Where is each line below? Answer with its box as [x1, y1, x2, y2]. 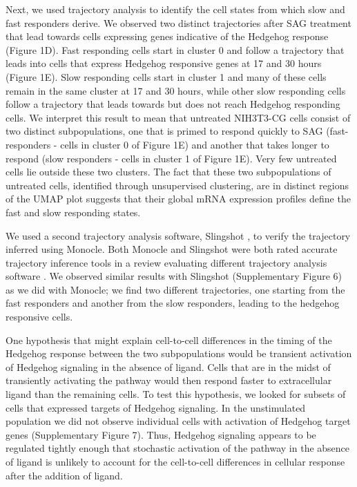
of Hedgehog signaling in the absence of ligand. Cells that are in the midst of [6, 359, 331, 374]
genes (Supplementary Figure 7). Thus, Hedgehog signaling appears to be [6, 427, 316, 441]
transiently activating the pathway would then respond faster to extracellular [6, 373, 332, 388]
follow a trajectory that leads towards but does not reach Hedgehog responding [6, 97, 340, 111]
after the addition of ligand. [6, 468, 123, 482]
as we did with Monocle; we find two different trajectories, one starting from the [6, 282, 345, 296]
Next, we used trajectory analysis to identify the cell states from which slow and [6, 2, 345, 16]
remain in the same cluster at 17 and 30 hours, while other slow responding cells [6, 83, 346, 97]
